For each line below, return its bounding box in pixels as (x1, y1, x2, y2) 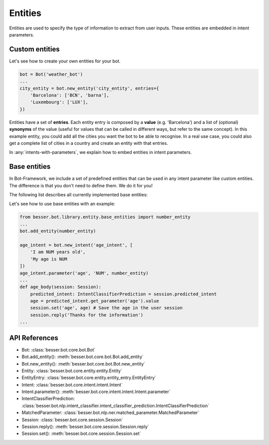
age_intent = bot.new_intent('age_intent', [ (19, 242, 133, 248)
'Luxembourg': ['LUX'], (30, 99, 88, 105)
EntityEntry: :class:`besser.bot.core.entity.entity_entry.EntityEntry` (21, 375, 156, 381)
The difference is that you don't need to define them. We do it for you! (9, 182, 153, 188)
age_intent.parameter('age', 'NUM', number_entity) (19, 270, 149, 276)
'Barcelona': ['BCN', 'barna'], (30, 92, 110, 98)
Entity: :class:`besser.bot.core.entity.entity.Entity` (21, 368, 123, 374)
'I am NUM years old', (30, 249, 86, 255)
